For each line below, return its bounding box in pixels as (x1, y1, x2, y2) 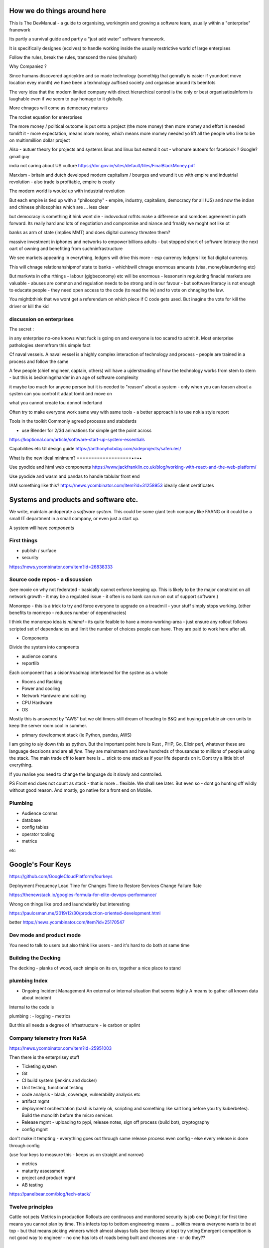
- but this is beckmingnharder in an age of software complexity (9, 374, 139, 380)
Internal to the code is (9, 1004, 54, 1010)
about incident (21, 995, 52, 1001)
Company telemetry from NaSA (9, 1035, 87, 1042)
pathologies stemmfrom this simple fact (9, 342, 91, 348)
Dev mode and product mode (9, 932, 81, 938)
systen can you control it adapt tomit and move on (9, 391, 112, 397)
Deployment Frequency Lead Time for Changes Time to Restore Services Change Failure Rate (9, 883, 202, 889)
